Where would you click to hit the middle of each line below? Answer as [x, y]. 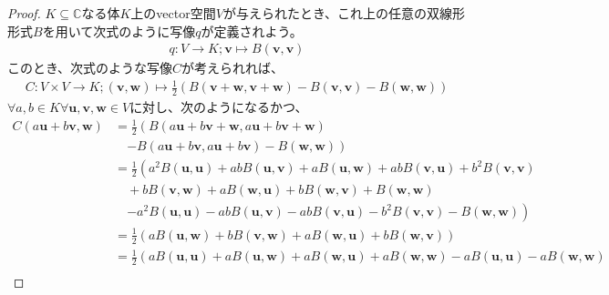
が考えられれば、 [233, 68]
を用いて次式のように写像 [119, 31]
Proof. [24, 13]
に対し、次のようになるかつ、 [219, 107]
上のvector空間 [173, 13]
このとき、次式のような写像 [90, 68]
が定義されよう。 [252, 31]
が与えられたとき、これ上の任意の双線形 [344, 13]
